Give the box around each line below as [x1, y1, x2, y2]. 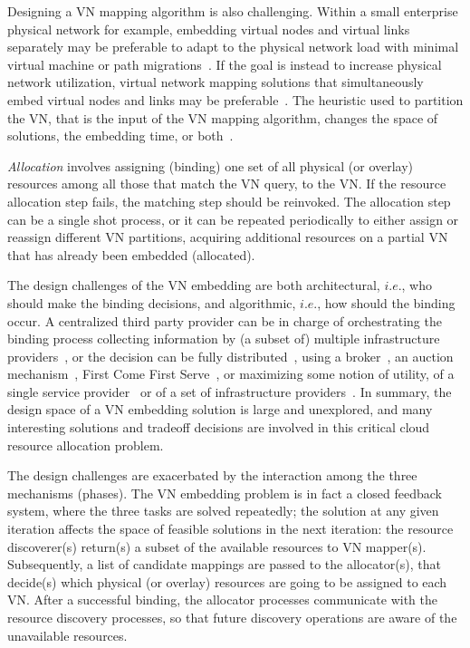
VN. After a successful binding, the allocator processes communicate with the [7, 590, 437, 609]
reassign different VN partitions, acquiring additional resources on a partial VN [7, 227, 448, 247]
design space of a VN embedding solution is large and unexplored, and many [7, 400, 433, 419]
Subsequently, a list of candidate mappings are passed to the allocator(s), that [7, 555, 441, 574]
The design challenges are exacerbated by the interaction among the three [7, 466, 417, 485]
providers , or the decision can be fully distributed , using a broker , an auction [7, 346, 454, 365]
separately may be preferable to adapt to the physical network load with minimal [7, 37, 459, 56]
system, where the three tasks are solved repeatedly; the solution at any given [7, 501, 439, 520]
